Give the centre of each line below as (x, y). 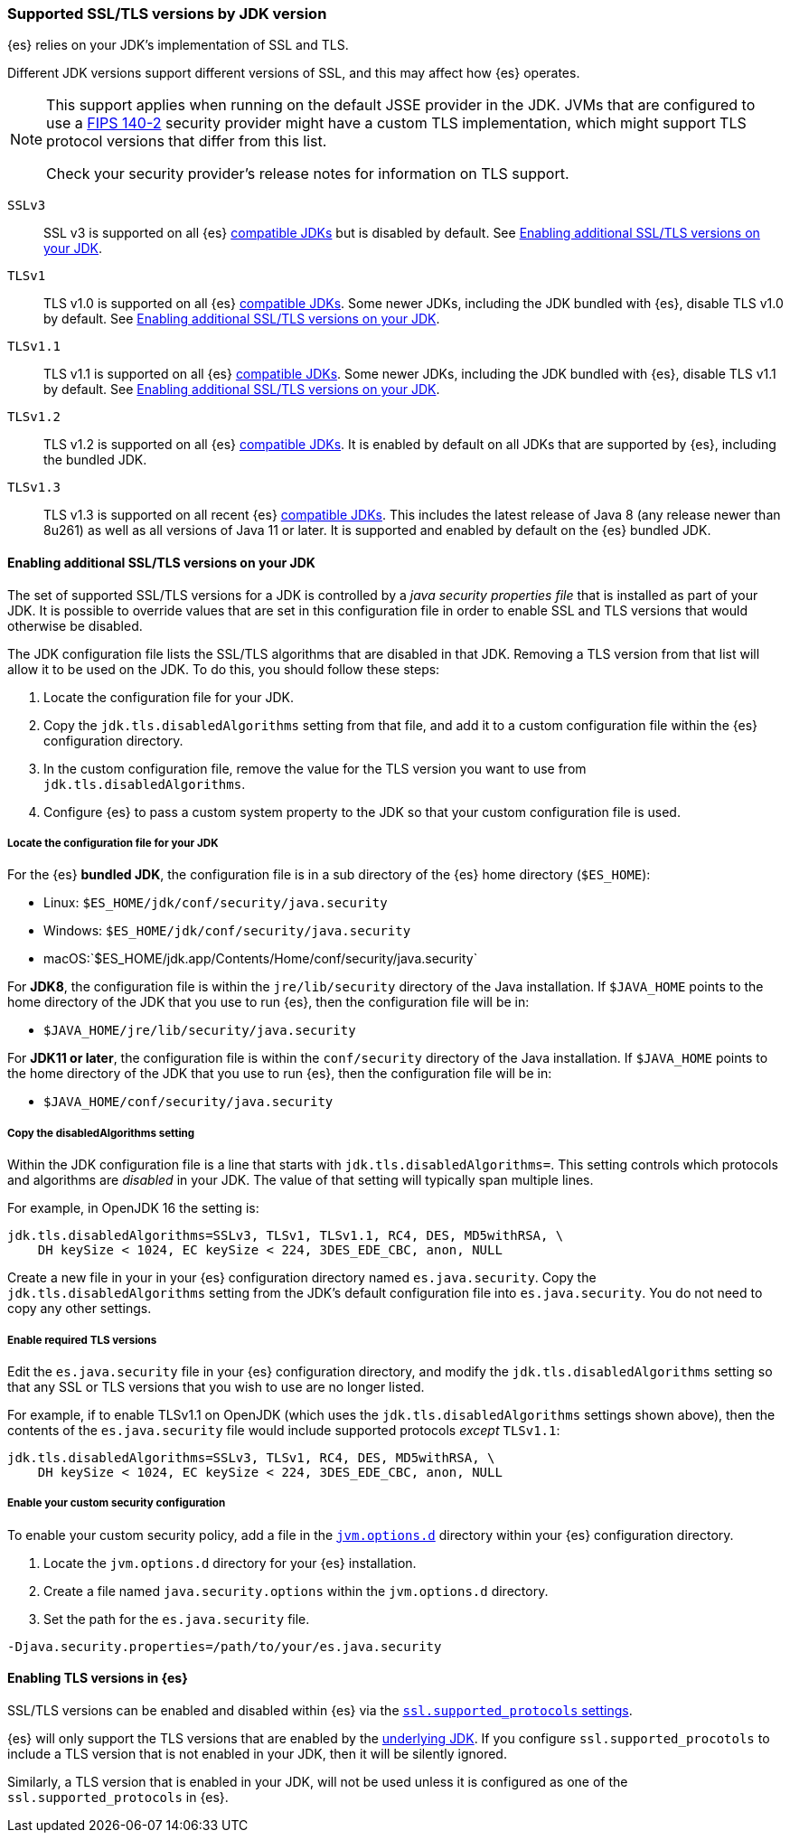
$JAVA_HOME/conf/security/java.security (188, 1102)
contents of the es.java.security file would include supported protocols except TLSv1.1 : (284, 1430)
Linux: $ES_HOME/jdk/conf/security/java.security (216, 903)
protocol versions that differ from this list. (187, 141)
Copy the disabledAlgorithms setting (101, 1133)
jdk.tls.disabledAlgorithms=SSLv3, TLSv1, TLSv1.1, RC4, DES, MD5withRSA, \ (286, 1236)
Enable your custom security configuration (117, 1503)
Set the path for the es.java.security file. (177, 1619)
